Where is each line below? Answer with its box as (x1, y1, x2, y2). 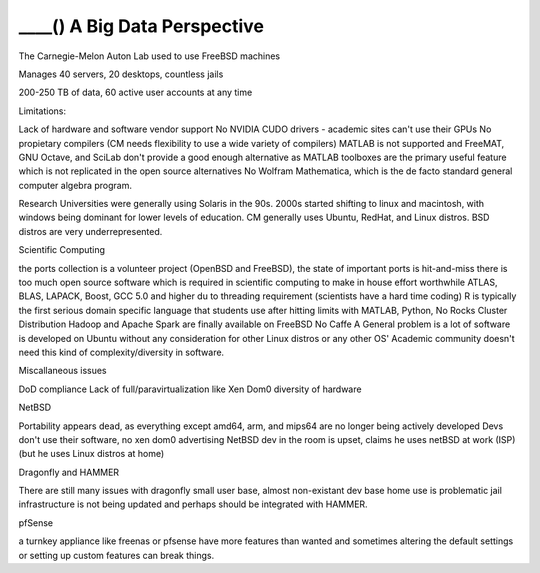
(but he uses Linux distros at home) (18, 448, 165, 460)
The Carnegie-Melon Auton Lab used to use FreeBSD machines (18, 50, 280, 62)
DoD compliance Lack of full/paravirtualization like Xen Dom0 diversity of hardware (18, 383, 362, 395)
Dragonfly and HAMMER (18, 466, 120, 478)
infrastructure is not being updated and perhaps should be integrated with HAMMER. (18, 498, 369, 510)
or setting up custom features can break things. (18, 549, 215, 561)
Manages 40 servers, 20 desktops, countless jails (18, 68, 224, 80)
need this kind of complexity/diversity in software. (18, 346, 225, 358)
